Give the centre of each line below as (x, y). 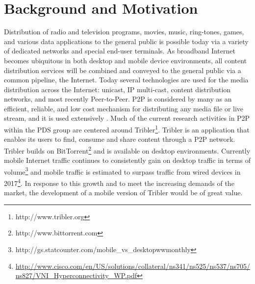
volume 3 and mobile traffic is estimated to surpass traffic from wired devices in (122, 171)
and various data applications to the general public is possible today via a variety (126, 41)
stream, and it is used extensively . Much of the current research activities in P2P (127, 118)
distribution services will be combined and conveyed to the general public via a (123, 70)
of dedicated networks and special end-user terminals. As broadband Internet (120, 51)
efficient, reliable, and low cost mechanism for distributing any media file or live (124, 108)
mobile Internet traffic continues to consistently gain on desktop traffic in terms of (127, 160)
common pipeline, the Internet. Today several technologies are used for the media (126, 80)
